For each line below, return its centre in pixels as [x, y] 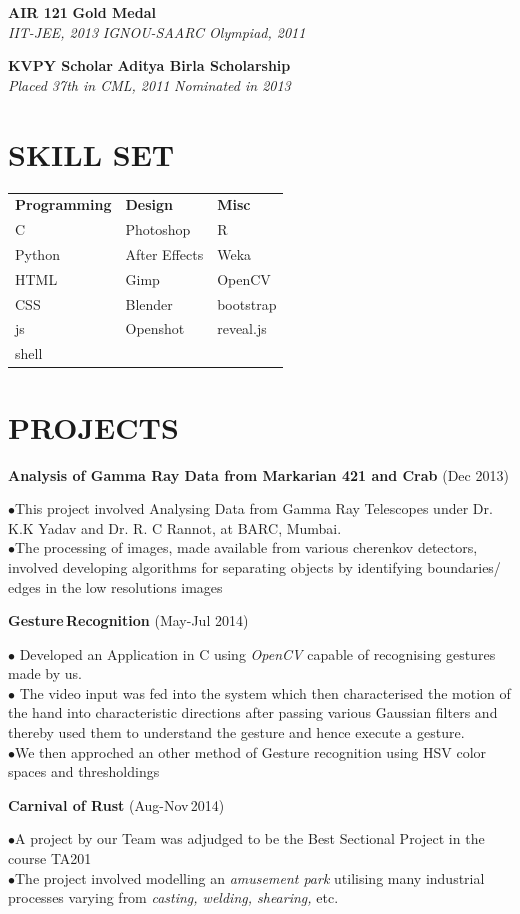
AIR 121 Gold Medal [82, 12]
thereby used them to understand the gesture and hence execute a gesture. [236, 732]
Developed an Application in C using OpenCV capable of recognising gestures [257, 653]
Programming [63, 204]
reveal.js [242, 328]
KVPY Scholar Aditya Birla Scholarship [149, 65]
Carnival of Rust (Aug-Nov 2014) [116, 804]
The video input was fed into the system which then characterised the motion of [265, 692]
